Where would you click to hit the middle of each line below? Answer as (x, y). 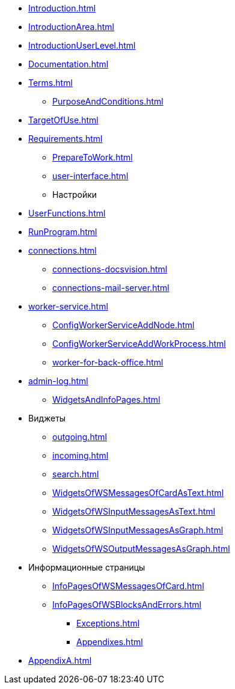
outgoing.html (80, 437)
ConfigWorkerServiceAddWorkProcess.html (139, 344)
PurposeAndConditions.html (108, 101)
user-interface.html (90, 176)
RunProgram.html (63, 232)
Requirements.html (66, 139)
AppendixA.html (60, 660)
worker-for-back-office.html (108, 362)
